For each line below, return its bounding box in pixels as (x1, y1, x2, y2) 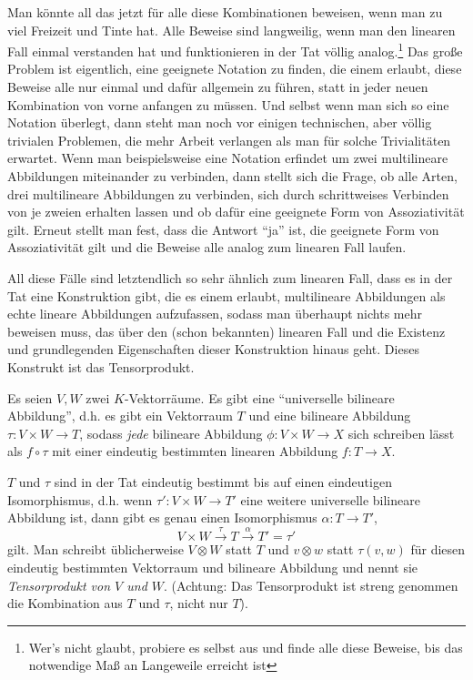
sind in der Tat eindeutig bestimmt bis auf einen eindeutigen (54, 472, 392, 491)
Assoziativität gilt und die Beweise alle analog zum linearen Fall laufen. (7, 238, 407, 257)
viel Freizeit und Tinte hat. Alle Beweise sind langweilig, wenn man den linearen (7, 20, 456, 39)
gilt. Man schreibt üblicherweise (7, 540, 184, 559)
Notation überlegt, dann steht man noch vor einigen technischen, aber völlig (7, 113, 432, 132)
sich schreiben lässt (347, 423, 455, 442)
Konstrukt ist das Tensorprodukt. (7, 357, 195, 376)
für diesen (410, 540, 466, 559)
